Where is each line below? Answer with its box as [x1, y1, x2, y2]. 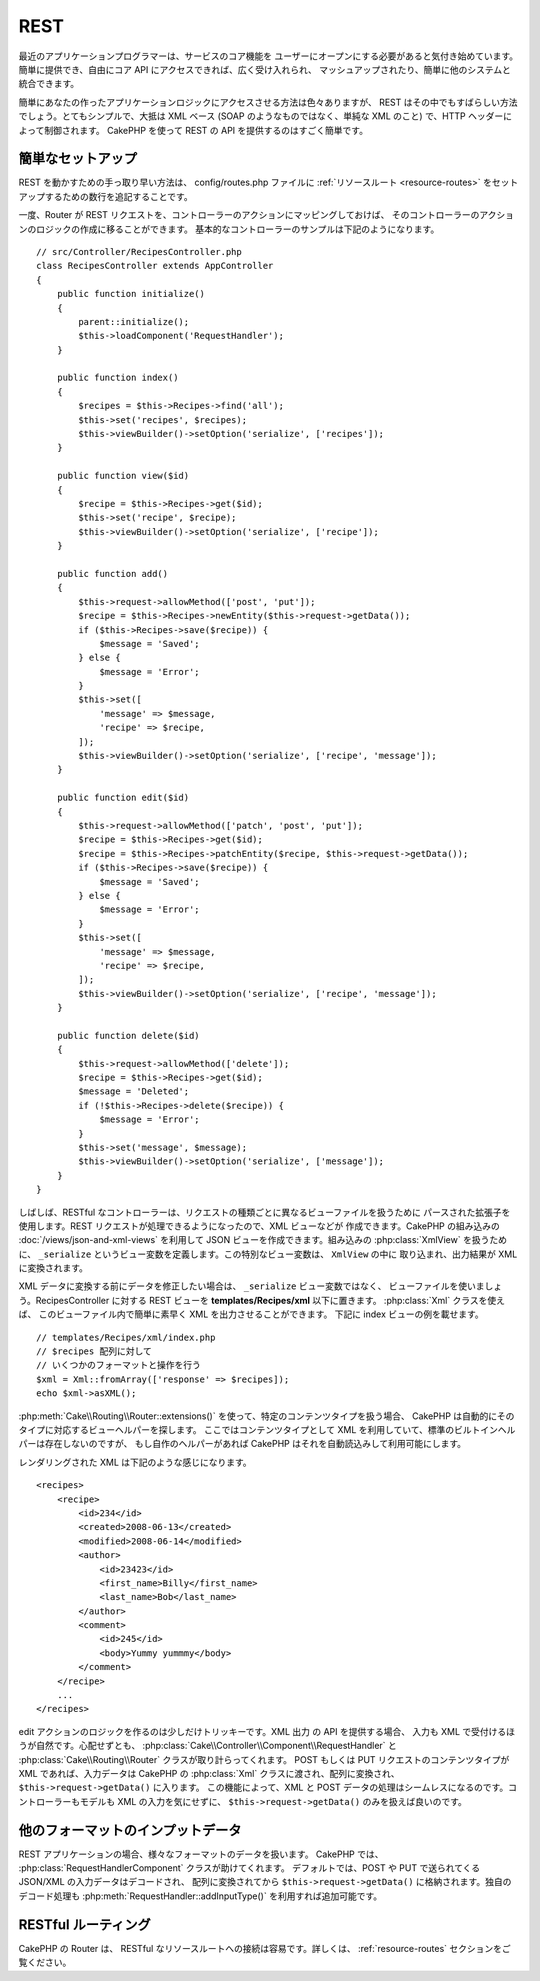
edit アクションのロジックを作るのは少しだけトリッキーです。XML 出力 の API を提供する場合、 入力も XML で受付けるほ [18, 1725, 515, 1737]
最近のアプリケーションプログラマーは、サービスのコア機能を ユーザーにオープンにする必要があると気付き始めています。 [18, 50, 519, 62]
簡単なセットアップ [18, 150, 137, 167]
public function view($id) [56, 470, 190, 482]
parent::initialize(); [78, 316, 190, 327]
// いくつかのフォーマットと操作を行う [36, 1360, 202, 1371]
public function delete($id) [56, 1030, 200, 1041]
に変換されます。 [18, 1262, 89, 1274]
